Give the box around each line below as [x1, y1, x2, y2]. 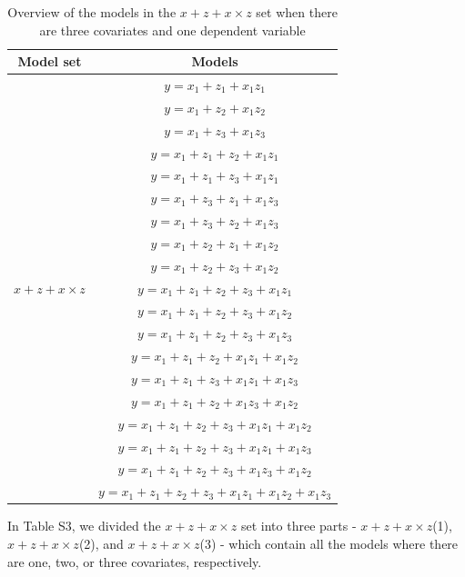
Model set [17, 52, 82, 71]
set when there [256, 3, 338, 21]
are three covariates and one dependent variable [39, 20, 306, 39]
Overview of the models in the [7, 3, 177, 21]
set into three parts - [240, 516, 357, 535]
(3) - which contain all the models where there [199, 533, 459, 552]
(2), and [78, 533, 124, 552]
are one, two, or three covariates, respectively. [7, 552, 262, 571]
